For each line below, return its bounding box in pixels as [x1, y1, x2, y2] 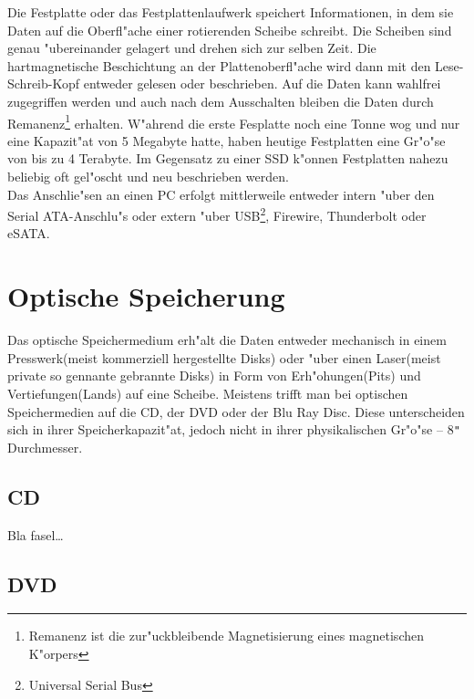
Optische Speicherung [7, 277, 285, 315]
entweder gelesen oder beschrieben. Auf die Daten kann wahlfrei [83, 74, 441, 93]
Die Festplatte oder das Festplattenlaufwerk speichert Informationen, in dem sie [7, 3, 454, 21]
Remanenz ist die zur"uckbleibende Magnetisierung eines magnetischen [28, 626, 424, 645]
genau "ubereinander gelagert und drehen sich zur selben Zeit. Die [7, 38, 376, 57]
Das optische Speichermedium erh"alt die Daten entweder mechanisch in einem [7, 330, 447, 349]
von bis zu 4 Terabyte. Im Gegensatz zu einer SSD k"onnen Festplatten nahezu [7, 149, 448, 168]
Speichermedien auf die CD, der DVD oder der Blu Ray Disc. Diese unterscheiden [7, 402, 465, 421]
